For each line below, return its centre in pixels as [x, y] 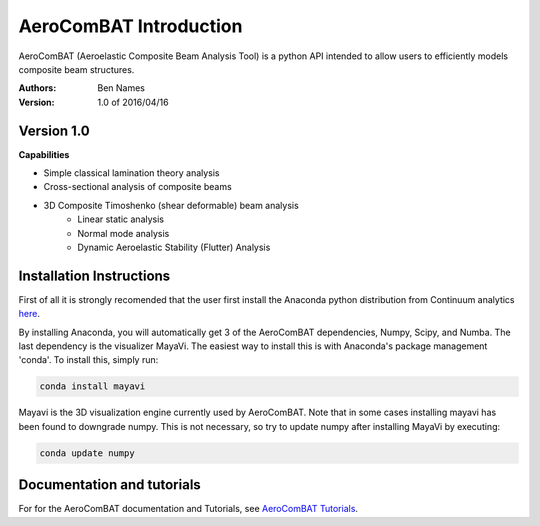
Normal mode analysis [123, 233]
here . [29, 314]
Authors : [37, 88]
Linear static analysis [121, 219]
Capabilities [44, 154]
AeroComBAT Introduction [130, 26]
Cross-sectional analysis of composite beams [137, 187]
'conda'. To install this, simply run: [88, 360]
